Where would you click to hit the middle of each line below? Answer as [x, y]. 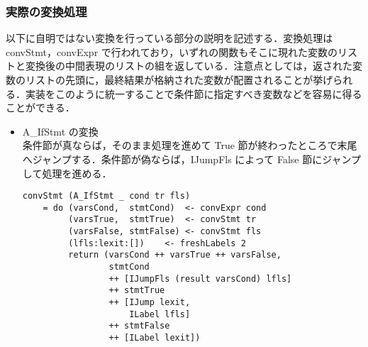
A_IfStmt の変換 [60, 131]
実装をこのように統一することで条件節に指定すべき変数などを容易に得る [194, 93]
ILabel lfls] [160, 314]
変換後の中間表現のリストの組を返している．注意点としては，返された [189, 66]
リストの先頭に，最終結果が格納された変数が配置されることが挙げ [179, 79]
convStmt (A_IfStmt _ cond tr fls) [106, 196]
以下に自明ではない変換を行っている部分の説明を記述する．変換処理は [169, 38]
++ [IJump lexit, [150, 303]
